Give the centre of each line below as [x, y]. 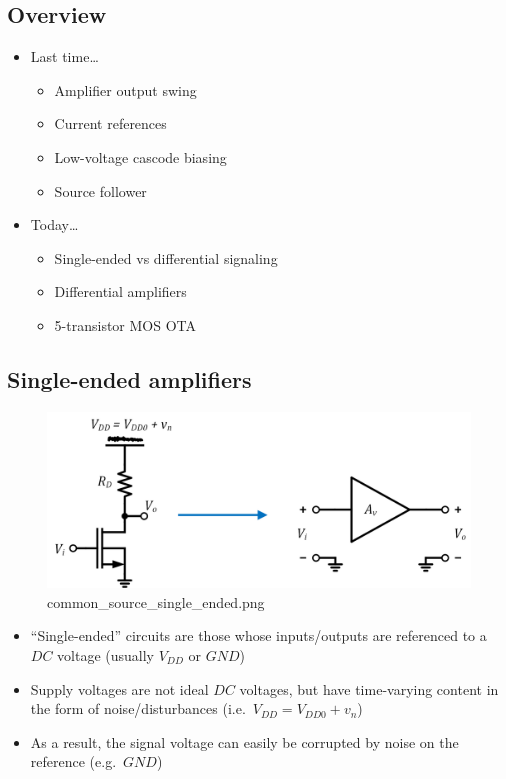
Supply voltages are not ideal [119, 688]
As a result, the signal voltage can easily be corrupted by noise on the [244, 741]
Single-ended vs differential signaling [166, 257]
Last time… [64, 56]
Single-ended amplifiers [129, 378]
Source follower [100, 190]
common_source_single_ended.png [156, 601]
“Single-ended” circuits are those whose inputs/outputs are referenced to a [258, 635]
